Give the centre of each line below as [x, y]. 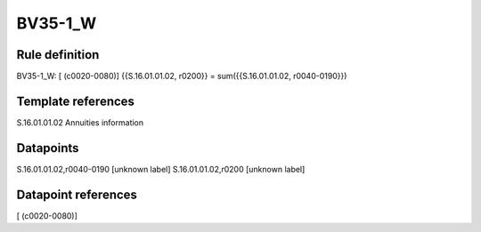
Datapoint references [77, 194]
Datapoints [48, 148]
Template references [76, 101]
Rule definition [58, 55]
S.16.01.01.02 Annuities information [80, 122]
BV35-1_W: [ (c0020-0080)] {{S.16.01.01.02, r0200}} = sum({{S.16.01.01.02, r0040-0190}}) [182, 76]
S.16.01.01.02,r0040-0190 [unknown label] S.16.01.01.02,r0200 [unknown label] [161, 169]
